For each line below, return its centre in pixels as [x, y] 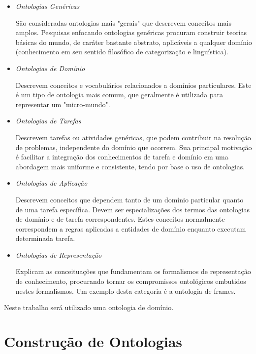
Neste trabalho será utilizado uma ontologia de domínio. [89, 307]
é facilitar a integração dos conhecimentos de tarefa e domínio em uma [122, 157]
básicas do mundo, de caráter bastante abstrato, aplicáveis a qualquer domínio [134, 42]
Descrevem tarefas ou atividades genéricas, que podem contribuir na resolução [133, 137]
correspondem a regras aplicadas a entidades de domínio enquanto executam [131, 228]
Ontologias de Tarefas [48, 121]
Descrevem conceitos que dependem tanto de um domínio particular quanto [129, 199]
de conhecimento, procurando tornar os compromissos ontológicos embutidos [131, 281]
